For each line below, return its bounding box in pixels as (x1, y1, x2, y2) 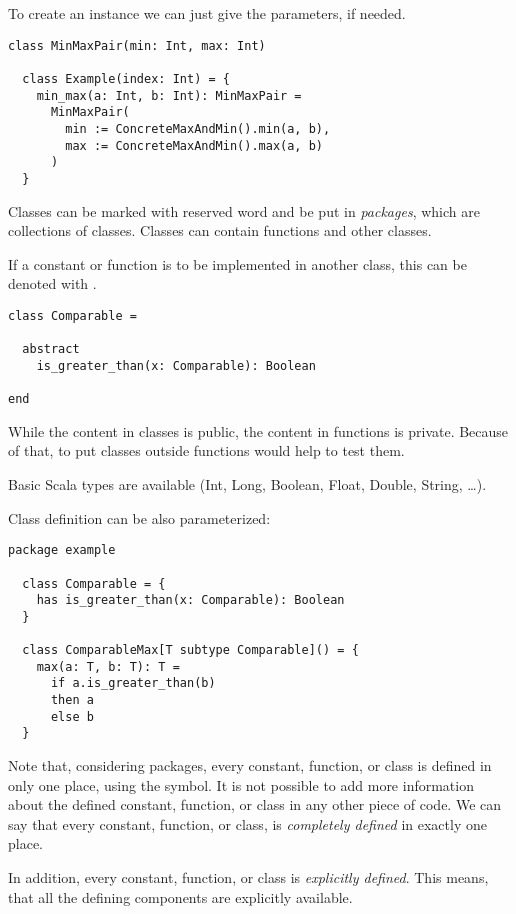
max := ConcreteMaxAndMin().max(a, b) (65, 138, 323, 153)
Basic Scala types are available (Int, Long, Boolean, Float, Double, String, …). (8, 474, 487, 494)
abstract (22, 342, 80, 357)
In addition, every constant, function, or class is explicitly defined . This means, (8, 867, 489, 888)
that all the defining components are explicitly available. (8, 886, 353, 907)
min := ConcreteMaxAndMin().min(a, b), (65, 121, 331, 136)
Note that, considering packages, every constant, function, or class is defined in (8, 755, 492, 776)
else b (50, 709, 94, 724)
